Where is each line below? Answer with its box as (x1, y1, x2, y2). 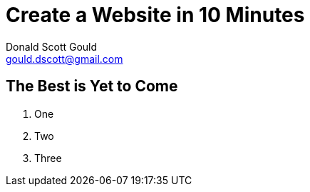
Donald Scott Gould (6, 40, 98, 53)
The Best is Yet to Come (6, 77, 178, 96)
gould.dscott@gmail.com (6, 52, 123, 65)
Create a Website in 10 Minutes (6, 3, 305, 27)
